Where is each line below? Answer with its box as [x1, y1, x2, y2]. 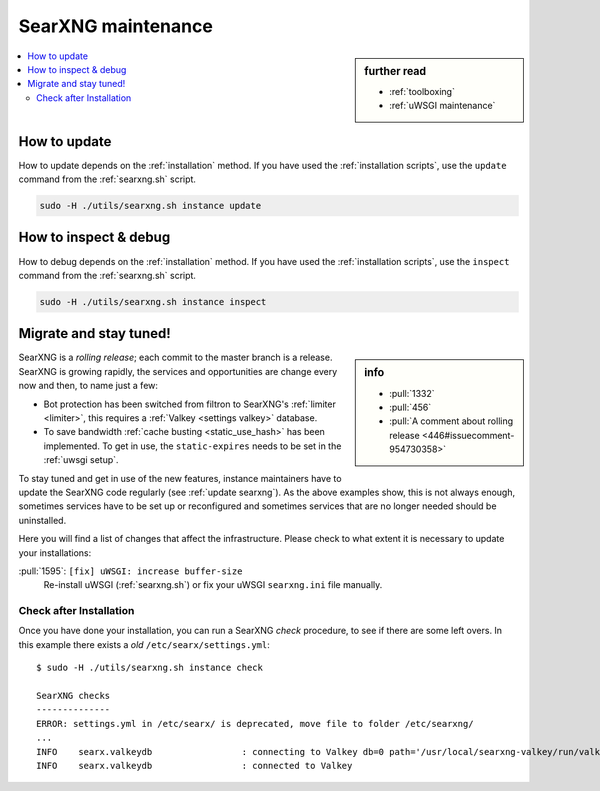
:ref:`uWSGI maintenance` [389, 100, 496, 112]
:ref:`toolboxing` [389, 85, 455, 97]
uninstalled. [18, 514, 67, 526]
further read [364, 64, 427, 78]
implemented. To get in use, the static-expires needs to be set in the [43, 440, 342, 452]
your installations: [18, 546, 92, 559]
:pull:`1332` [389, 387, 435, 399]
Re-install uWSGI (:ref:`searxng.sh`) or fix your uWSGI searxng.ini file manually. [43, 579, 383, 591]
